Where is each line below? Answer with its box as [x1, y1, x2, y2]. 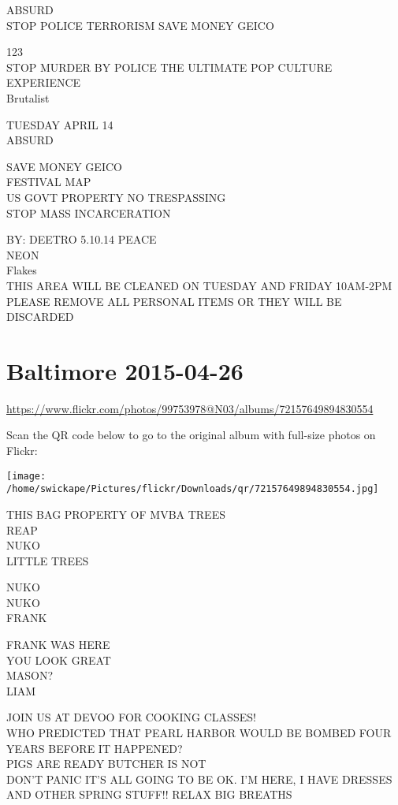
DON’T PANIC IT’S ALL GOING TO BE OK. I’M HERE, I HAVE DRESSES [6, 770, 392, 787]
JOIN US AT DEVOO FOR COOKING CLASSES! [6, 709, 256, 725]
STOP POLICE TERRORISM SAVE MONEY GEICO [6, 17, 274, 33]
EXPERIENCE [6, 74, 81, 91]
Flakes [6, 262, 37, 278]
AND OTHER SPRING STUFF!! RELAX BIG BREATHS [6, 786, 292, 803]
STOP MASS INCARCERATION [6, 204, 171, 221]
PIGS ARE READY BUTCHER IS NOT [6, 755, 206, 772]
